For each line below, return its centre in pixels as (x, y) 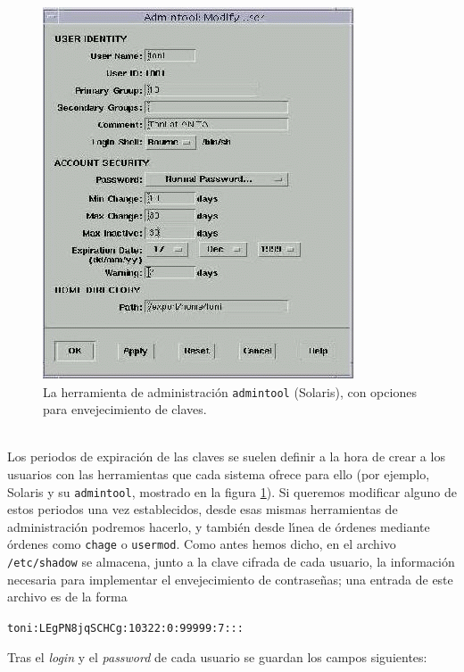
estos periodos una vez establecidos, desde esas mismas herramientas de (203, 509)
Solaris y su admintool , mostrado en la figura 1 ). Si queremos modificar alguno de (232, 491)
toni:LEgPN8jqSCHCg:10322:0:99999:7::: (125, 628)
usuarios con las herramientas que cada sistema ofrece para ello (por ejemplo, (219, 474)
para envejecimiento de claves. (125, 409)
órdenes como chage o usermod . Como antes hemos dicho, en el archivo (202, 544)
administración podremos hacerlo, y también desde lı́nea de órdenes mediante (219, 526)
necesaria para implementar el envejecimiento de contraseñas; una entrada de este (230, 579)
